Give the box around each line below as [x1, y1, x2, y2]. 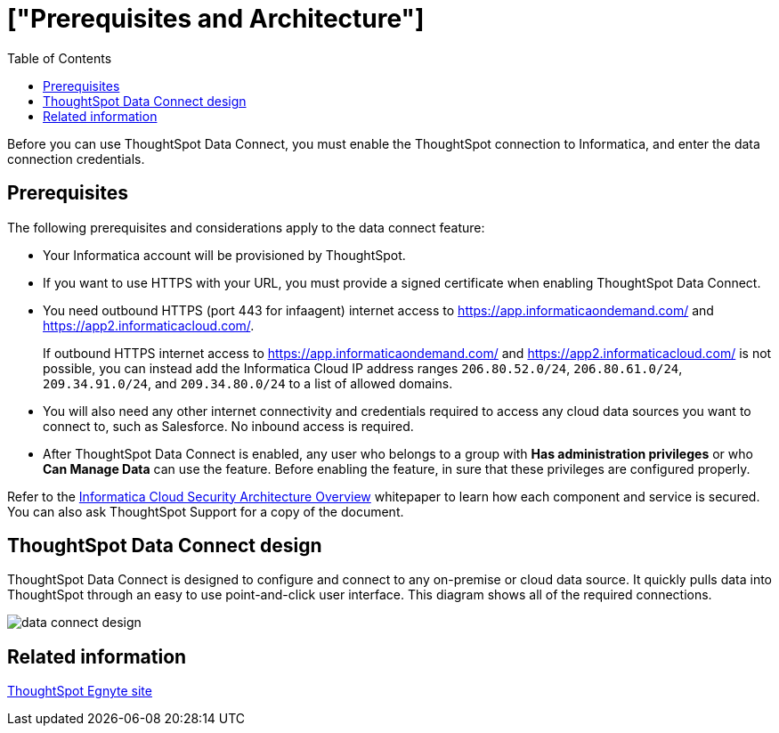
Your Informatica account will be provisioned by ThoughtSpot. [43, 247, 406, 263]
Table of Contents [7, 50, 112, 66]
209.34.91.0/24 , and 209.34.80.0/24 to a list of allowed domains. [43, 375, 453, 391]
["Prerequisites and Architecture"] [7, 4, 425, 34]
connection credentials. [7, 151, 145, 167]
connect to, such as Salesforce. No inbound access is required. [43, 418, 414, 434]
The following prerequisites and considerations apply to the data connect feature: [7, 219, 485, 235]
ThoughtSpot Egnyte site [7, 683, 152, 699]
